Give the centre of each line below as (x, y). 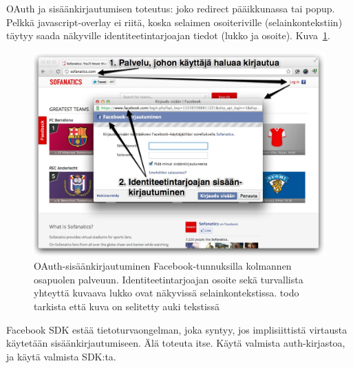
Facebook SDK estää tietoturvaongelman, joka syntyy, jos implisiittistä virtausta (177, 329)
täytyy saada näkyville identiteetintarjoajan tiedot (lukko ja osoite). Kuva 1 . (168, 35)
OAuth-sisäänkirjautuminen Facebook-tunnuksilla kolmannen (163, 266)
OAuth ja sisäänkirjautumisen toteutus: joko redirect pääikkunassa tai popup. (171, 8)
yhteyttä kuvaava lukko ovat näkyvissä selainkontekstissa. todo (167, 293)
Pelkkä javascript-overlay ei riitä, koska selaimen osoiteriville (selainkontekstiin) (174, 22)
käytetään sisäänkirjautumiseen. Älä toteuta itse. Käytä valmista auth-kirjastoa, (176, 343)
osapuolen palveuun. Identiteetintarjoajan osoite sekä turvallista (169, 279)
